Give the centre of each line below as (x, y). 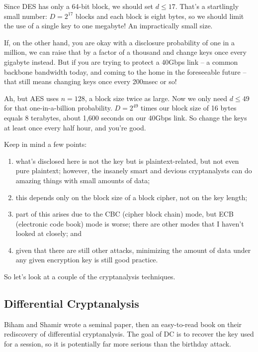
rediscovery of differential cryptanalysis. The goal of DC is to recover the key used (129, 334)
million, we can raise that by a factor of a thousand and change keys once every (125, 52)
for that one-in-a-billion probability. (58, 108)
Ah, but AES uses (32, 98)
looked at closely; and (49, 233)
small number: (26, 16)
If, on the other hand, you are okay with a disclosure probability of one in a (119, 42)
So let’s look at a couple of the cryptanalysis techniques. (90, 277)
